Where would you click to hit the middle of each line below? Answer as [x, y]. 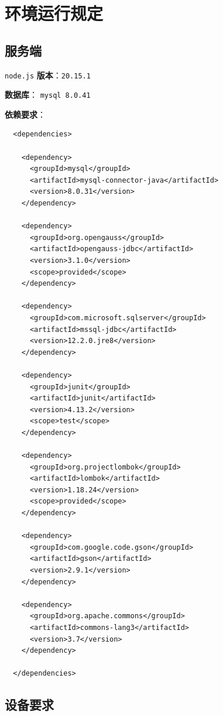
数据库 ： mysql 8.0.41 [48, 95]
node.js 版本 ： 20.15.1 [48, 75]
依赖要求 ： [25, 114]
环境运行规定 [54, 13]
